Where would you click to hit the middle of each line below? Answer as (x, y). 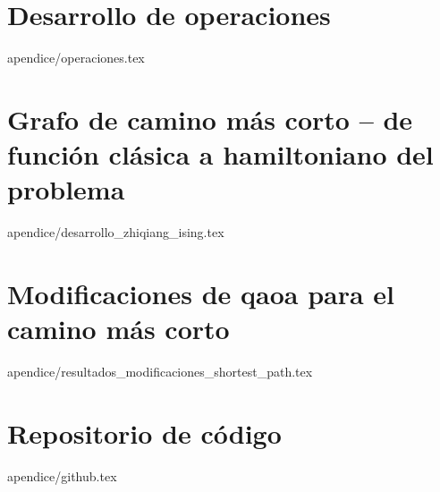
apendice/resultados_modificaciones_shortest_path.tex (160, 372)
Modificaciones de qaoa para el (201, 293)
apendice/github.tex (62, 475)
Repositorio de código (144, 433)
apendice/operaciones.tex (76, 58)
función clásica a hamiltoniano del (220, 154)
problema (66, 189)
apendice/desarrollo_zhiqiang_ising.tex (116, 232)
